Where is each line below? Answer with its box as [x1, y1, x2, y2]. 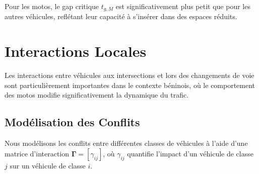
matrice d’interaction [5, 148, 70, 158]
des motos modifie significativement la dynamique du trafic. [5, 90, 189, 100]
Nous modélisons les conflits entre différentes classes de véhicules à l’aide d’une [5, 138, 248, 148]
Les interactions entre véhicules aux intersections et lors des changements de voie [5, 70, 254, 80]
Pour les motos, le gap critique [5, 1, 99, 11]
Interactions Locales [5, 41, 147, 61]
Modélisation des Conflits [5, 114, 140, 130]
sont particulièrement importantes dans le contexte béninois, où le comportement [5, 79, 255, 90]
